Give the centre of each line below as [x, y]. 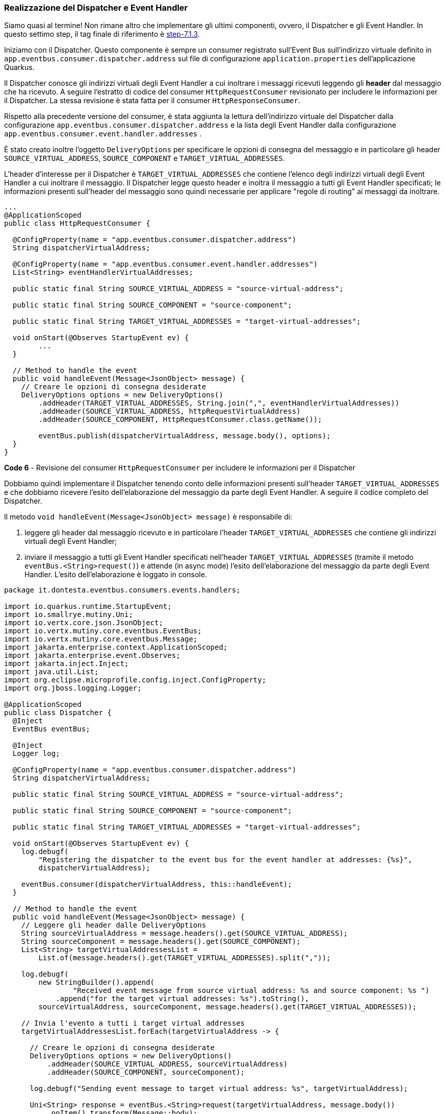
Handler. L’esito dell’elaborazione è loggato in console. [116, 575]
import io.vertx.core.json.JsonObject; [84, 623]
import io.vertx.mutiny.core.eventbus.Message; [101, 639]
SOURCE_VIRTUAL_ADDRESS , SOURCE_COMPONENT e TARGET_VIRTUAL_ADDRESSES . [145, 158]
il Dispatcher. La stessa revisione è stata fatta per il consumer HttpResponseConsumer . [152, 101]
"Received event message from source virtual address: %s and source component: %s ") [251, 991]
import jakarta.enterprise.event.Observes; [92, 656]
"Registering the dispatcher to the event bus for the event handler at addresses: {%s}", [225, 860]
